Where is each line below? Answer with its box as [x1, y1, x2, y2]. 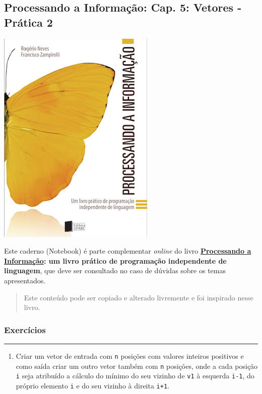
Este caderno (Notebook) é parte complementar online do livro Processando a [4, 246, 251, 256]
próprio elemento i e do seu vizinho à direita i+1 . [16, 380, 169, 390]
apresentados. [4, 275, 46, 285]
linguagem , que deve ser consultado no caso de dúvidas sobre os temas [4, 265, 226, 276]
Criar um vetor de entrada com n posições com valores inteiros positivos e [16, 350, 244, 361]
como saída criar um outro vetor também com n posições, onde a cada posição [16, 360, 258, 371]
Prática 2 [4, 14, 53, 30]
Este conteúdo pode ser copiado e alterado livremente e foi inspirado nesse [24, 292, 253, 302]
